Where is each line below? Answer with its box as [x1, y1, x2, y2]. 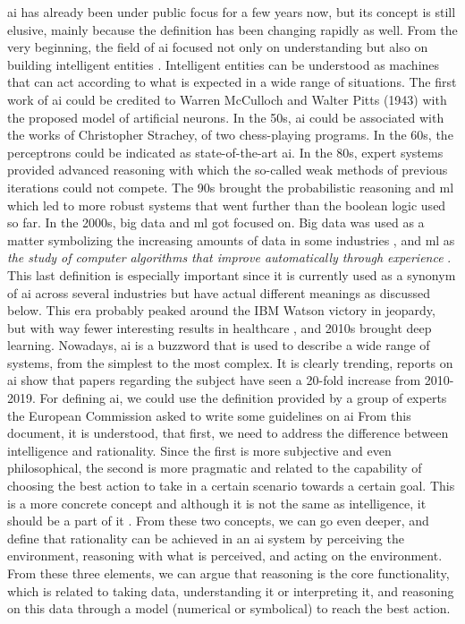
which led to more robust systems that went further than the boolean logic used [7, 195, 446, 214]
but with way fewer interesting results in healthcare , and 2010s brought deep [7, 318, 432, 337]
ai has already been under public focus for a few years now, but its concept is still [7, 3, 456, 21]
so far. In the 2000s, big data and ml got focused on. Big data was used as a [7, 213, 425, 232]
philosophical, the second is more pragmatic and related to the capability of [7, 458, 422, 477]
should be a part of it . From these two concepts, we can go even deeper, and [7, 511, 429, 530]
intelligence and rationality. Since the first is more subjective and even [7, 440, 392, 459]
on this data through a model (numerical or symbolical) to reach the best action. [7, 599, 451, 618]
